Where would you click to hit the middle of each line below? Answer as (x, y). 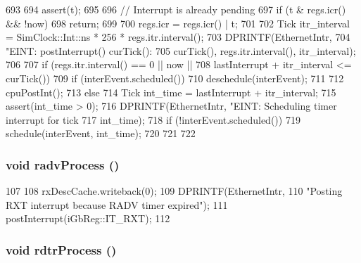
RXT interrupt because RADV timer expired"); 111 (117, 204)
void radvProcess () (63, 164)
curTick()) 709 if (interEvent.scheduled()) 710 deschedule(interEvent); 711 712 (175, 78)
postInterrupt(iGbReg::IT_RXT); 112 (88, 218)
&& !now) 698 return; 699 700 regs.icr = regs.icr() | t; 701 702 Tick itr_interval (178, 23)
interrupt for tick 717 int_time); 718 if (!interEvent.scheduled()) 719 (153, 119)
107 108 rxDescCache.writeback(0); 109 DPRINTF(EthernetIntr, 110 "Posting (174, 191)
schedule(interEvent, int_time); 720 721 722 (101, 133)
